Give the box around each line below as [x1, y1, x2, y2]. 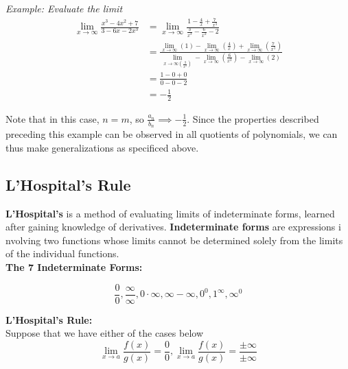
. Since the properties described [187, 111, 319, 126]
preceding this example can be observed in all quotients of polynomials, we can [5, 127, 338, 141]
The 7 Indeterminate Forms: [5, 259, 143, 274]
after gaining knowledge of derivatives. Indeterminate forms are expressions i [5, 219, 341, 234]
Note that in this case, [5, 111, 100, 126]
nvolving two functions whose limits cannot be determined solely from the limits [5, 233, 343, 247]
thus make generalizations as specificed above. [5, 140, 199, 154]
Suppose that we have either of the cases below [5, 326, 204, 340]
